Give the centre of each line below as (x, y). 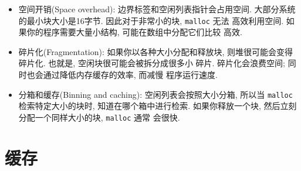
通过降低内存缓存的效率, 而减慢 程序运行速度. (130, 75)
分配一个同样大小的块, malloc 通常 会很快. (99, 117)
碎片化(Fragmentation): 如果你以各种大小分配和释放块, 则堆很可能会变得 (156, 51)
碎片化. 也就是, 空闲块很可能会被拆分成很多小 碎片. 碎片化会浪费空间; (152, 63)
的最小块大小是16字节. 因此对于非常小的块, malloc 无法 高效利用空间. (151, 20)
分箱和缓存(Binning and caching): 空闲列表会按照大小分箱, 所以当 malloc (155, 94)
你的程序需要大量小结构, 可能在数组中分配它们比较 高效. (134, 32)
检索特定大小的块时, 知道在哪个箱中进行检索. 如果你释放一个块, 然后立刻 (158, 106)
